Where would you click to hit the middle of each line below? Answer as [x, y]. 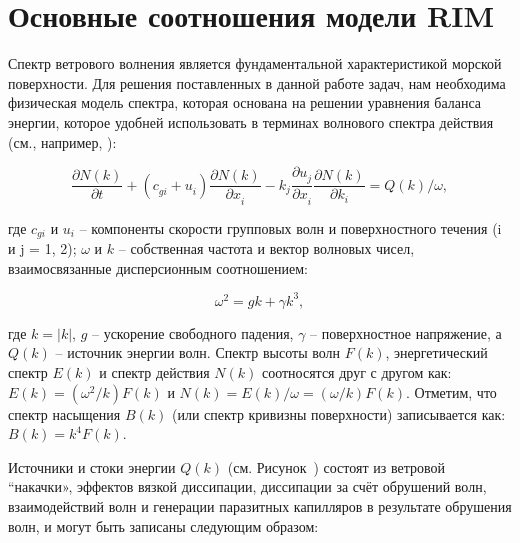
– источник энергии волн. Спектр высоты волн [198, 352]
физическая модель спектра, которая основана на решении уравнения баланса [245, 102]
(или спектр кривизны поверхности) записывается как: [338, 413]
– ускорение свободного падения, [192, 332]
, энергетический [436, 352]
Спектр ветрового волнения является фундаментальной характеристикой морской [255, 63]
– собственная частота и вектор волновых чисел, [266, 248]
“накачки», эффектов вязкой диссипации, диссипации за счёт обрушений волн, [247, 486]
